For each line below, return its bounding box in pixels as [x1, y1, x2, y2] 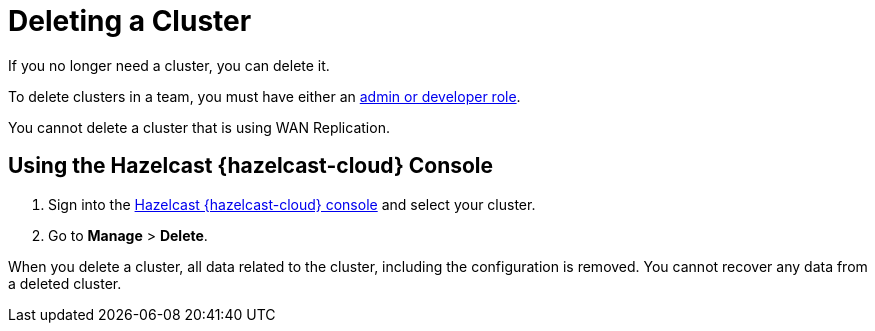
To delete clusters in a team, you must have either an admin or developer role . [8, 87, 521, 105]
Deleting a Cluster [8, 4, 252, 38]
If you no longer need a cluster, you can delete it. [8, 56, 330, 74]
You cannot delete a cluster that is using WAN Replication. [8, 118, 390, 136]
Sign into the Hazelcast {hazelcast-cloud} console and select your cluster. [48, 195, 536, 213]
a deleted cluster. [8, 274, 122, 292]
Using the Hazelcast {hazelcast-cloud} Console [8, 153, 494, 179]
